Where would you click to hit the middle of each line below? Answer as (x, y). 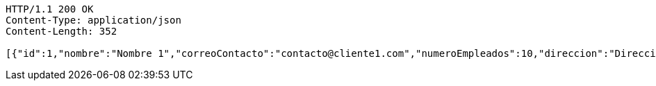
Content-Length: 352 (61, 31)
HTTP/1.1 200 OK (50, 9)
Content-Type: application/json (93, 20)
